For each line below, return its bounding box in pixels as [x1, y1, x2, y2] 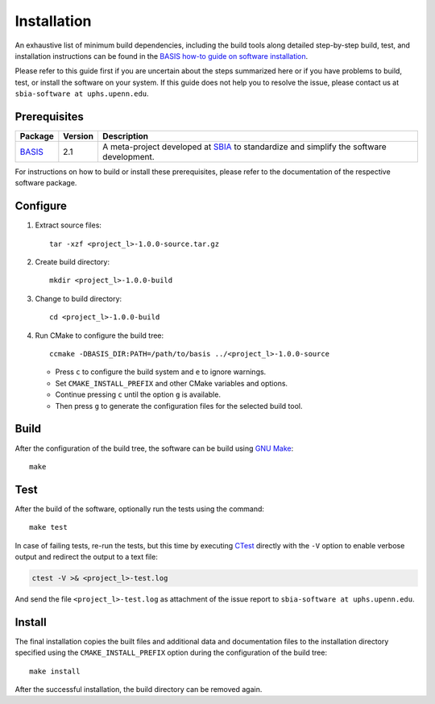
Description [101, 131, 149, 142]
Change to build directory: [35, 294, 122, 303]
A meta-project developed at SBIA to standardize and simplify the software [101, 141, 387, 152]
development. [101, 152, 155, 163]
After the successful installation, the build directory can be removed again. [14, 685, 263, 694]
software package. [14, 178, 77, 188]
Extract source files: [35, 220, 102, 230]
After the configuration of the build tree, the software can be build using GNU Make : [14, 444, 294, 453]
